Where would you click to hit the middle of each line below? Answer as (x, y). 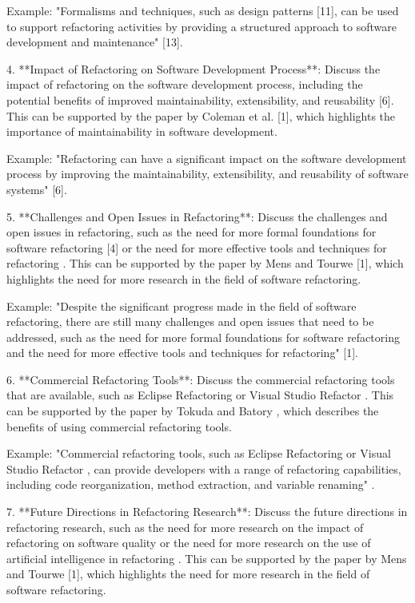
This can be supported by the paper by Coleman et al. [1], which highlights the (201, 115)
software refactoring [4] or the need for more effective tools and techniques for (197, 247)
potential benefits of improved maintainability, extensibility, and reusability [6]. (200, 99)
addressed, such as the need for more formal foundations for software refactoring (203, 337)
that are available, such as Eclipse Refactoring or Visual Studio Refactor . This (200, 395)
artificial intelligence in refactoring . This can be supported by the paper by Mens (207, 558)
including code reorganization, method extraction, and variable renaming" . (191, 484)
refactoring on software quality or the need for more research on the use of (189, 543)
